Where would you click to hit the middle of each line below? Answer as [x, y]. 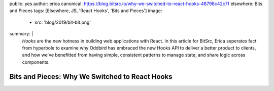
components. [36, 62]
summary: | [21, 34]
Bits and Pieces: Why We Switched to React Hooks [91, 77]
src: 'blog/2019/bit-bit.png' [63, 22]
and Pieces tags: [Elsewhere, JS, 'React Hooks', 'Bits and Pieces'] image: [86, 11]
